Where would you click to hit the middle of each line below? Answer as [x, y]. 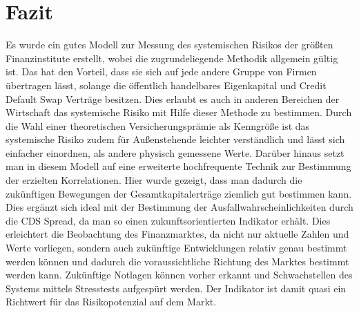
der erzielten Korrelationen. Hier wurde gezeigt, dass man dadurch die [154, 180]
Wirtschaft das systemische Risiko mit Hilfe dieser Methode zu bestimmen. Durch [179, 112]
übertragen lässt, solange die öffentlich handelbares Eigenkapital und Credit [166, 85]
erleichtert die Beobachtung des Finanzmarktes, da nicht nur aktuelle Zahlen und [177, 234]
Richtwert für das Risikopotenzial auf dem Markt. [111, 302]
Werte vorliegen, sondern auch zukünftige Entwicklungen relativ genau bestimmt [176, 248]
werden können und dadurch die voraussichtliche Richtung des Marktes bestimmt [177, 261]
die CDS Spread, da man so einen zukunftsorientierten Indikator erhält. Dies [168, 220]
